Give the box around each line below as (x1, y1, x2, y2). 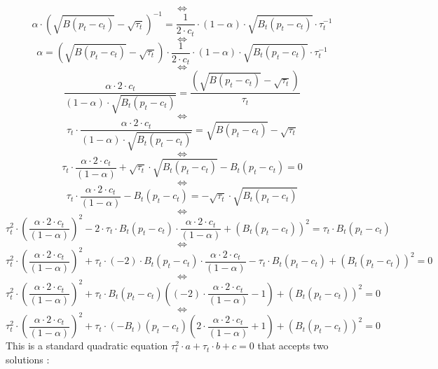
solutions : (6, 351, 50, 366)
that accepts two (257, 338, 329, 353)
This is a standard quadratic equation (6, 338, 168, 353)
